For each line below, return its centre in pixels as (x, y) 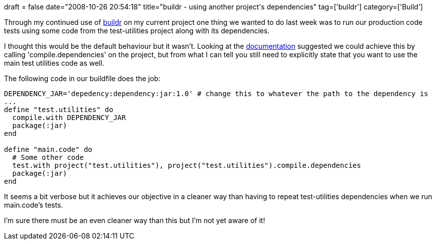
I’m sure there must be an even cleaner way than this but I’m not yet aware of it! (135, 220)
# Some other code (48, 157)
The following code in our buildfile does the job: (82, 78)
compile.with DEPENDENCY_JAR (69, 118)
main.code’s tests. (34, 205)
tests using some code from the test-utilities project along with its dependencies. (137, 31)
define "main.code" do (48, 149)
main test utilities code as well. (54, 63)
